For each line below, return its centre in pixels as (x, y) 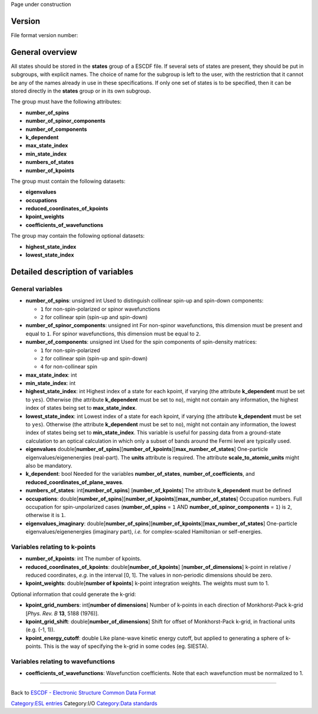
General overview (44, 52)
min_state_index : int (51, 383)
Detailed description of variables (72, 272)
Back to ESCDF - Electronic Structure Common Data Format (83, 692)
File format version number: (44, 35)
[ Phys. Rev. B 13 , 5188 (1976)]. (62, 613)
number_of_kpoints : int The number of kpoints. (83, 559)
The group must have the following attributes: (66, 102)
